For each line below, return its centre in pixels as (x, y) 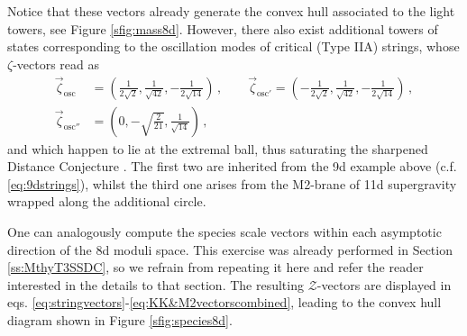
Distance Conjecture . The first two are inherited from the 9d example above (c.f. (232, 166)
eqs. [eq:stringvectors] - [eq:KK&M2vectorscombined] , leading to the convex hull (224, 302)
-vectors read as (56, 64)
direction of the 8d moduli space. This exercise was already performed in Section (230, 249)
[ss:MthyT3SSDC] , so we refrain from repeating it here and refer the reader (215, 267)
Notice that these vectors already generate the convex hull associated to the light (231, 11)
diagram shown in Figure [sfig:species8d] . (120, 320)
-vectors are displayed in (384, 284)
